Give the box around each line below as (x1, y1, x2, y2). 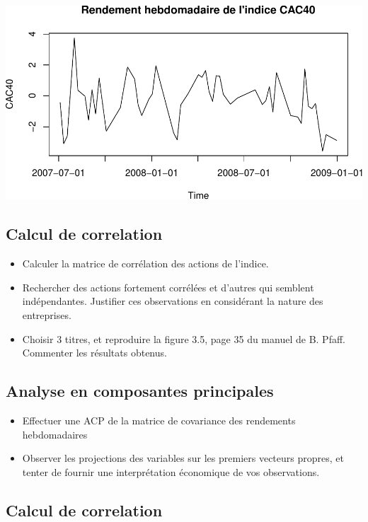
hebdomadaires (22, 427, 88, 441)
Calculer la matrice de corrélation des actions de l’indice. (22, 256, 269, 271)
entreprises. (22, 308, 71, 323)
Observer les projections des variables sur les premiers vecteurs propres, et (22, 451, 344, 465)
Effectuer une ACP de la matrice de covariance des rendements (22, 413, 296, 428)
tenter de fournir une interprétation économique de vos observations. (22, 464, 320, 479)
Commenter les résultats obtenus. (22, 345, 167, 360)
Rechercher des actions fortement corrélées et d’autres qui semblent (22, 279, 314, 294)
